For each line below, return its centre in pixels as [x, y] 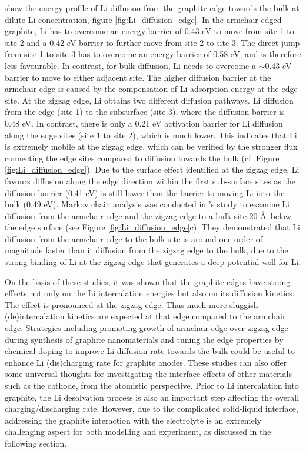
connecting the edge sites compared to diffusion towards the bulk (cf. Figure [142, 158]
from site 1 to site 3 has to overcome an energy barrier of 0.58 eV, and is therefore [153, 54]
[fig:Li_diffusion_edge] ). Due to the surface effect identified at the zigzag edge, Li [152, 169]
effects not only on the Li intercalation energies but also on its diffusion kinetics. [150, 293]
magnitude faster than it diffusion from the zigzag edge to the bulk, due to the [147, 250]
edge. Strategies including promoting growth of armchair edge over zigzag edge [147, 328]
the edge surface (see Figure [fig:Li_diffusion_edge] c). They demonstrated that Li [152, 227]
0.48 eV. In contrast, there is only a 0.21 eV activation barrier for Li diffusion [144, 123]
